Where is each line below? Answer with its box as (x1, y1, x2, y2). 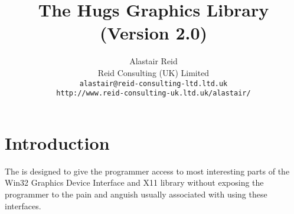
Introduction (5, 130, 110, 154)
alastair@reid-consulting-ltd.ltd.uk (79, 79, 228, 88)
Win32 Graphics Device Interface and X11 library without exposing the (5, 176, 264, 189)
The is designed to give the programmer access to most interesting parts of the (5, 164, 290, 177)
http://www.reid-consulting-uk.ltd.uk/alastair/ (56, 89, 251, 98)
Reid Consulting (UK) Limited (97, 66, 210, 78)
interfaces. (5, 199, 41, 212)
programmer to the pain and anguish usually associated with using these (5, 187, 267, 200)
